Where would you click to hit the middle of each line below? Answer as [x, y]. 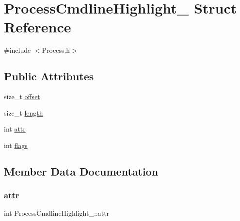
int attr [15, 129]
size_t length [24, 112]
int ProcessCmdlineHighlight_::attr [57, 213]
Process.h [56, 50]
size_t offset [22, 96]
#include [17, 50]
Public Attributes [49, 76]
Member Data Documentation [81, 171]
